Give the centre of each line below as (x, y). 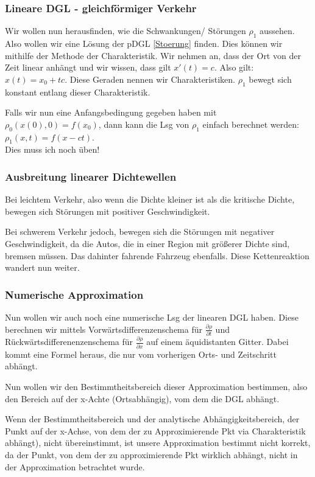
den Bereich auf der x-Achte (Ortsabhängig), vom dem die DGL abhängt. (142, 398)
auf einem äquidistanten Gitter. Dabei (218, 342)
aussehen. (277, 31)
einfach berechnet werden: (251, 124)
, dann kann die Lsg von (144, 124)
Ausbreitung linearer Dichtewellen (91, 176)
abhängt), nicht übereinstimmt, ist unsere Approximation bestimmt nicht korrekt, (158, 443)
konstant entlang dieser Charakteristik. (78, 92)
